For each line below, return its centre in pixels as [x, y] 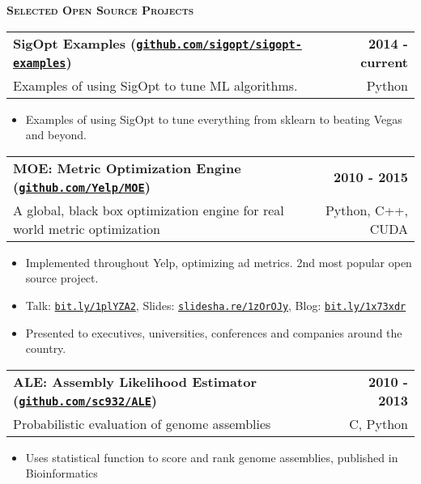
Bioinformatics [62, 473]
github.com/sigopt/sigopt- [219, 44]
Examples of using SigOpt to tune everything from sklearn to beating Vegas [214, 119]
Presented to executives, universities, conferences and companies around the [214, 332]
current [384, 62]
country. [46, 348]
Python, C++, [366, 210]
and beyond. [56, 135]
